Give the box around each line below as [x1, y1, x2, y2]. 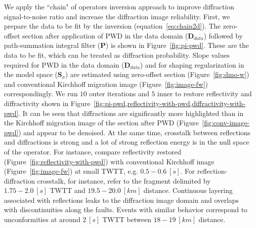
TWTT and [49, 185, 85, 195]
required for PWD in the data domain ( [4, 59, 125, 70]
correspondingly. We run [4, 88, 78, 99]
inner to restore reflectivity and [157, 88, 252, 99]
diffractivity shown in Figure [4, 98, 90, 108]
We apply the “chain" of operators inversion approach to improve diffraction [4, 1, 234, 11]
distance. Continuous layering [143, 185, 233, 195]
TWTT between [102, 214, 151, 225]
